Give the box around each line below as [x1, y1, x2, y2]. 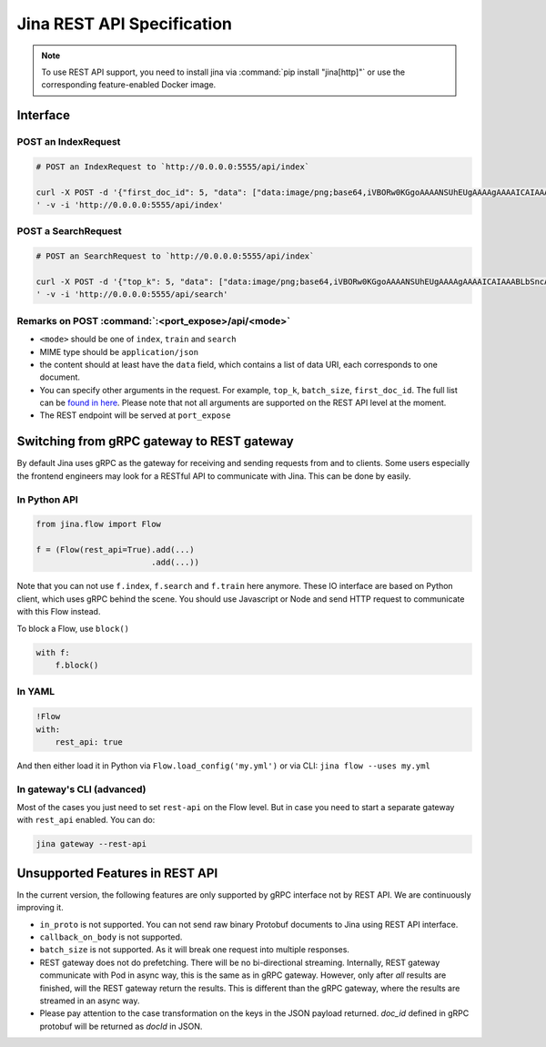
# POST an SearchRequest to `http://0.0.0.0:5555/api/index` [35, 251, 315, 261]
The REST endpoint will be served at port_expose [39, 410, 231, 421]
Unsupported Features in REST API [16, 865, 218, 880]
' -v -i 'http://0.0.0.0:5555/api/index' [35, 200, 224, 210]
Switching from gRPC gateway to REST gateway [16, 433, 295, 450]
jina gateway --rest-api [35, 839, 147, 849]
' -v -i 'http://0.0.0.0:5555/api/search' [35, 290, 228, 300]
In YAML [16, 686, 56, 698]
